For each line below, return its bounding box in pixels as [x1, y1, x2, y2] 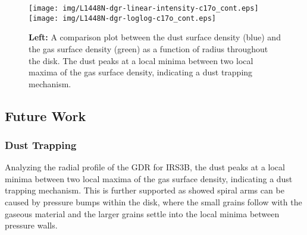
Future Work [5, 106, 86, 125]
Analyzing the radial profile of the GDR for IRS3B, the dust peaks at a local [5, 161, 285, 173]
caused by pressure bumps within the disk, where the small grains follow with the [5, 196, 302, 208]
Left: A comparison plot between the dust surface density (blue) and [29, 31, 281, 43]
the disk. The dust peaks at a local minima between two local [29, 54, 253, 66]
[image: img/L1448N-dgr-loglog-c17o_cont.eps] [29, 14, 216, 23]
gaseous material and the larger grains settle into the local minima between [5, 207, 280, 220]
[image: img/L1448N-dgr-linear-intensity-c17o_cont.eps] [29, 4, 259, 12]
